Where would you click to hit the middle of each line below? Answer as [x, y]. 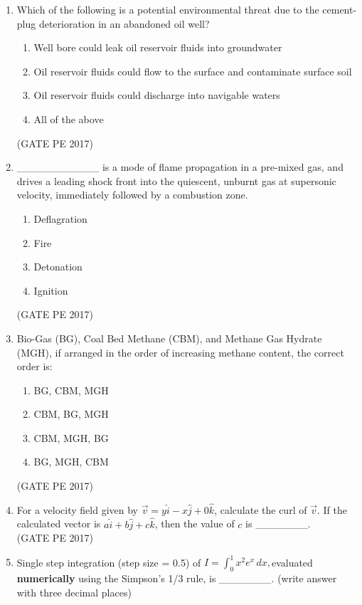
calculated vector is [59, 524]
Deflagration [60, 218]
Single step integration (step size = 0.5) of [109, 562]
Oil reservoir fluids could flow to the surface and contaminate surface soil [193, 71]
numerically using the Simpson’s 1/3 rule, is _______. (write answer [177, 578]
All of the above [69, 119]
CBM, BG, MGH [71, 414]
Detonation [58, 267]
